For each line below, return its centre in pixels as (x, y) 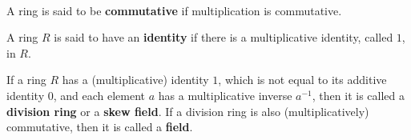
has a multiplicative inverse (225, 95)
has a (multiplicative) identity (135, 80)
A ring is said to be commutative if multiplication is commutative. (174, 10)
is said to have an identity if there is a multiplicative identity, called (224, 37)
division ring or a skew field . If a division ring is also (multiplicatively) (188, 111)
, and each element (99, 95)
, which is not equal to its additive (302, 80)
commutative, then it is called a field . (100, 127)
